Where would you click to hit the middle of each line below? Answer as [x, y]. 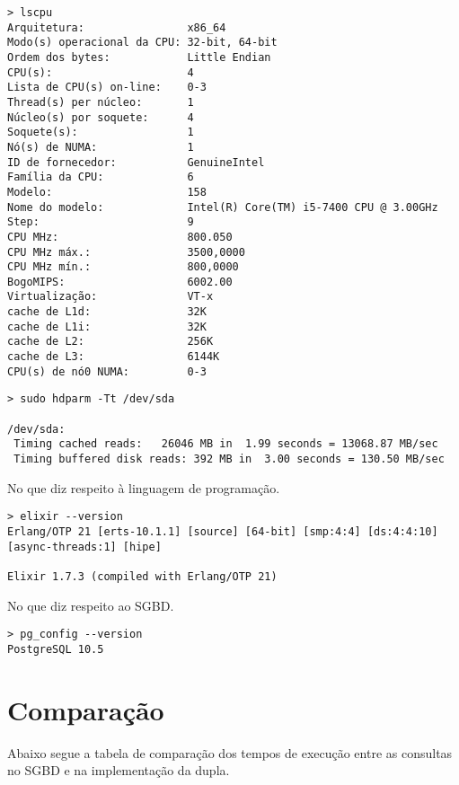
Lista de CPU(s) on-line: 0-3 [107, 88]
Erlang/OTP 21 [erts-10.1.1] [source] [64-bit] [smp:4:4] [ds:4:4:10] [223, 531]
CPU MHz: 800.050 [120, 237]
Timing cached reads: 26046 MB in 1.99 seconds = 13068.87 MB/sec [226, 444]
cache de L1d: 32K [107, 312]
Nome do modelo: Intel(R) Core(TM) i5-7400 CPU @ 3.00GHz [223, 207]
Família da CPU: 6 [101, 177]
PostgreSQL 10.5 [56, 649]
